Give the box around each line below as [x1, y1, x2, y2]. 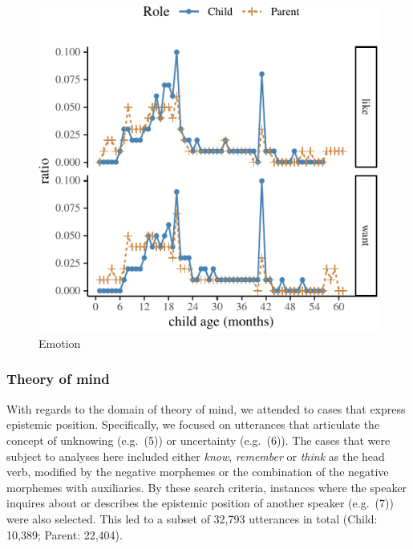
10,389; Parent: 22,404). [6, 526, 123, 543]
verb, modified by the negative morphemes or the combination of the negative [6, 463, 389, 480]
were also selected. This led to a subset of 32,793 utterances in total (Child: [6, 510, 378, 527]
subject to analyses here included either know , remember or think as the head [6, 447, 385, 464]
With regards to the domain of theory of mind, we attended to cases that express [6, 400, 406, 417]
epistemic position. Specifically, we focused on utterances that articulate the [6, 416, 380, 433]
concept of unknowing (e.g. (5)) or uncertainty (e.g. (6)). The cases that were [6, 431, 391, 448]
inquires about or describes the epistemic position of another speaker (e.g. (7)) [6, 495, 394, 511]
